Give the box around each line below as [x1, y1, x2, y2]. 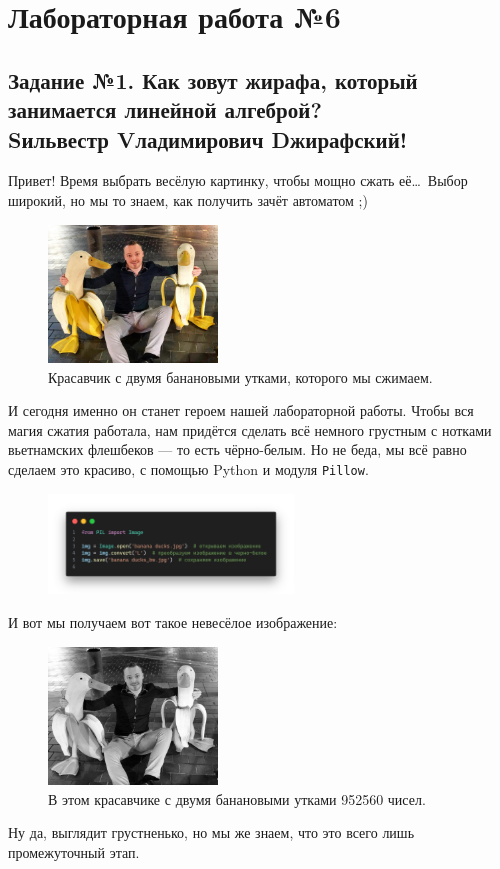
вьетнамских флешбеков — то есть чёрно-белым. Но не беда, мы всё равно [8, 439, 467, 460]
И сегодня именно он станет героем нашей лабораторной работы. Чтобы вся [8, 400, 474, 421]
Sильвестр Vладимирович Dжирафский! [8, 123, 408, 154]
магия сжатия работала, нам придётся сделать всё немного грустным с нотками [8, 419, 492, 440]
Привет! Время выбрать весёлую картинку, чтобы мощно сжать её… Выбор [8, 170, 468, 191]
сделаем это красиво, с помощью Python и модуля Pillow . [8, 458, 369, 479]
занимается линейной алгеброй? [8, 94, 322, 125]
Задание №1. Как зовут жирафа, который [8, 64, 418, 95]
